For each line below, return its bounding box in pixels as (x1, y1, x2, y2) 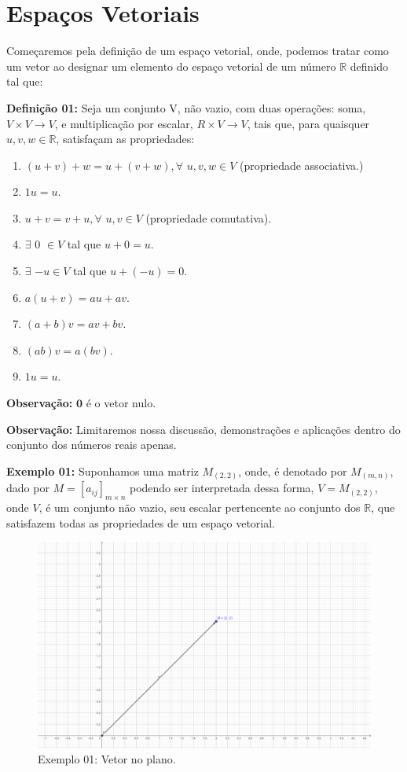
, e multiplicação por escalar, (54, 115, 193, 131)
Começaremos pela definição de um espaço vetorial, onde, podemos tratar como (6, 42, 389, 59)
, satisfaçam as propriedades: (56, 131, 195, 147)
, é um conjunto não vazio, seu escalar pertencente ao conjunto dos (38, 499, 361, 516)
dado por (6, 480, 49, 496)
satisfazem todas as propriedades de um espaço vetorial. (6, 514, 275, 531)
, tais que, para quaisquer (247, 115, 370, 131)
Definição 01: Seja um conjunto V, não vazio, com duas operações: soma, (6, 99, 366, 116)
